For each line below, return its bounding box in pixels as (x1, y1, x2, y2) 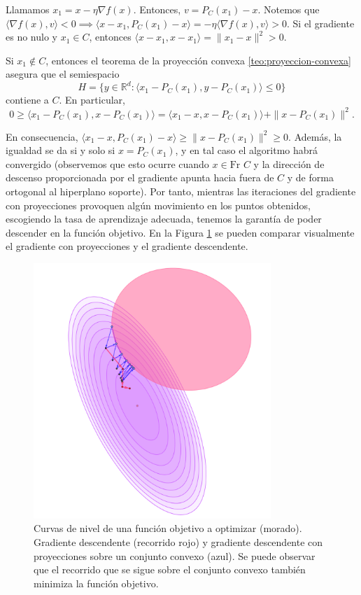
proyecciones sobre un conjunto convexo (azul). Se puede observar (34, 548, 316, 563)
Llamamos (6, 2, 50, 16)
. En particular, (59, 92, 125, 107)
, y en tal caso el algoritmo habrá (175, 143, 318, 157)
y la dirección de (253, 156, 325, 171)
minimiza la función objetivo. (34, 575, 159, 590)
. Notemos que (257, 2, 320, 16)
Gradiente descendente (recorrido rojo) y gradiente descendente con (34, 534, 323, 549)
